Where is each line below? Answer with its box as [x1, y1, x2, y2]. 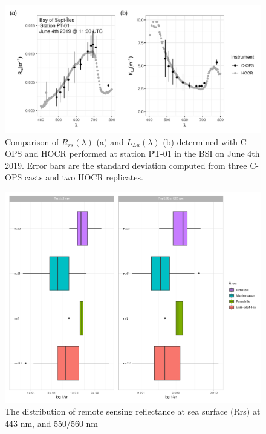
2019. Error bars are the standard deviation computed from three [5, 159, 247, 171]
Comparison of [5, 135, 59, 148]
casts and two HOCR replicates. [24, 171, 143, 183]
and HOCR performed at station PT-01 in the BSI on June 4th [24, 147, 260, 160]
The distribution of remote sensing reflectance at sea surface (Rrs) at [5, 405, 261, 418]
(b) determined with [163, 135, 238, 148]
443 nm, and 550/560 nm [5, 416, 98, 429]
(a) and [96, 135, 124, 148]
